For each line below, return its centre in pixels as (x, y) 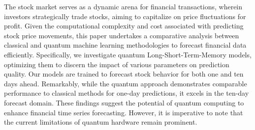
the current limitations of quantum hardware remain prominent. (101, 122)
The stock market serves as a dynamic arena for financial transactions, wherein (123, 6)
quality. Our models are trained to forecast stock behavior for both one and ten (124, 74)
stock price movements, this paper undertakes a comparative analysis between (122, 35)
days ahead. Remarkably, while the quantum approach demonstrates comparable (126, 83)
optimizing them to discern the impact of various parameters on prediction (117, 64)
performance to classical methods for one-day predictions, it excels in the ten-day (127, 93)
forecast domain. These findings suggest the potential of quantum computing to (124, 102)
